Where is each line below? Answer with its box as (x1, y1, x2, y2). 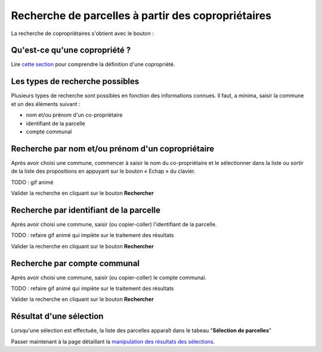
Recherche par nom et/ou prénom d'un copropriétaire (11, 144, 215, 154)
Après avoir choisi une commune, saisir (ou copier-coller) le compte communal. (11, 274, 207, 281)
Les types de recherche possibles (11, 76, 140, 86)
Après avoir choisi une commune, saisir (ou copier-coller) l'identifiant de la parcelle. (11, 220, 217, 228)
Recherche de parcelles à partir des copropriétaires (11, 9, 271, 22)
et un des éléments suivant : (11, 100, 80, 107)
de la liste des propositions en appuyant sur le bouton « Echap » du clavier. (11, 167, 196, 175)
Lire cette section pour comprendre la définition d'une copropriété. (11, 61, 175, 68)
